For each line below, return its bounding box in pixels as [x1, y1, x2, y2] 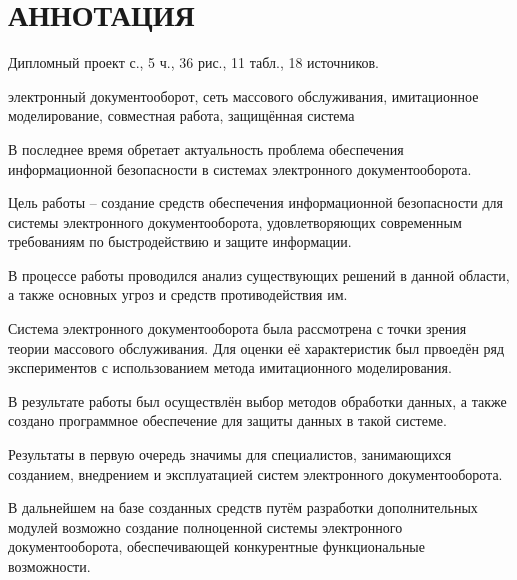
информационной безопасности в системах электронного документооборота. [8, 158, 472, 179]
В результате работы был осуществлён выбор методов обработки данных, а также [8, 390, 507, 411]
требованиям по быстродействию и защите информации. [8, 231, 352, 252]
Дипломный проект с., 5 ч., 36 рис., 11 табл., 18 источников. [8, 52, 379, 73]
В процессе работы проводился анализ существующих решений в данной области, [8, 264, 510, 285]
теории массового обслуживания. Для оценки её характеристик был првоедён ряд [8, 337, 505, 358]
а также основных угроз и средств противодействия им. [8, 284, 348, 305]
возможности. [8, 556, 91, 576]
